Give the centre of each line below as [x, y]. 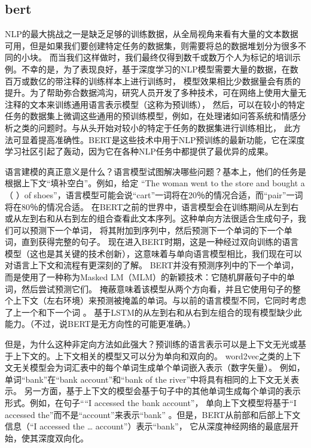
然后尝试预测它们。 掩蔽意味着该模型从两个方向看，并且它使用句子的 [157, 288]
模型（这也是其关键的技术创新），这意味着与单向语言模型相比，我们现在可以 [153, 253]
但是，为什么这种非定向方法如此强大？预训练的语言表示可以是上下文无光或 [151, 344]
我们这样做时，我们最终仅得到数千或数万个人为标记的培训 [179, 57]
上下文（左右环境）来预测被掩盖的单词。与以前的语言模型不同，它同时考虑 [159, 300]
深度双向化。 [63, 438]
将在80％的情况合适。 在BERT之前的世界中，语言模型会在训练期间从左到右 [152, 206]
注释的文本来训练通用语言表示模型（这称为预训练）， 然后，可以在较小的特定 [155, 104]
